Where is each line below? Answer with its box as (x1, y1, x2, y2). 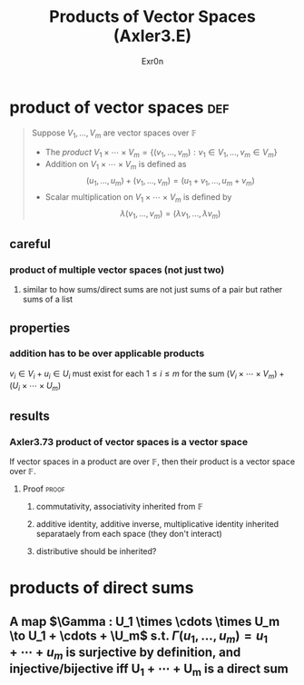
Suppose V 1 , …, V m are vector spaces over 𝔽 (31, 127, 197, 140)
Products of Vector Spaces (49, 6, 256, 27)
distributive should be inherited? (35, 546, 157, 557)
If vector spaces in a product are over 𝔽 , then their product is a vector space (9, 456, 296, 467)
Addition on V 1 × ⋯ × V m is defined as (44, 159, 187, 172)
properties (9, 320, 71, 335)
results (9, 408, 50, 423)
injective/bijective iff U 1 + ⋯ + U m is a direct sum (9, 661, 289, 679)
